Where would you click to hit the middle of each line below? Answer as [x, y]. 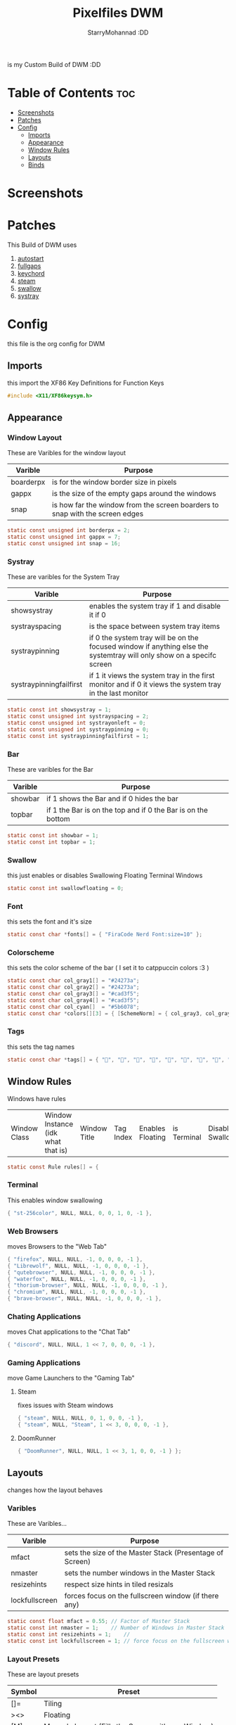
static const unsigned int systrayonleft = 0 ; [77, 723]
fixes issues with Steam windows [65, 1406]
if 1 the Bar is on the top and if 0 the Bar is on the [127, 810]
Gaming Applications [44, 1363]
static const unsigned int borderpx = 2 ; [69, 530]
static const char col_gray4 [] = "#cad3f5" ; [73, 1000]
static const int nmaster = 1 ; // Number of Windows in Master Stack [116, 1628]
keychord [31, 273]
